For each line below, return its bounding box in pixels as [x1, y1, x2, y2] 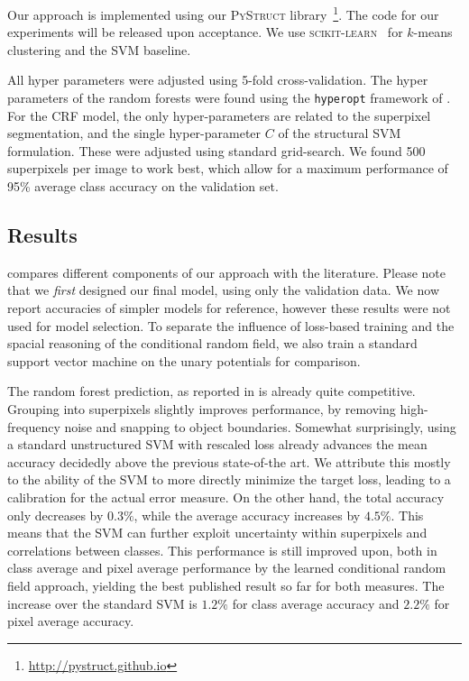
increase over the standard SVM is [7, 594, 198, 612]
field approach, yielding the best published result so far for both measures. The [7, 575, 445, 594]
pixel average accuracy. [7, 612, 134, 630]
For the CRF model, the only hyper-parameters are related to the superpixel [7, 106, 431, 124]
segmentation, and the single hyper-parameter [7, 124, 262, 143]
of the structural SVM [278, 124, 401, 143]
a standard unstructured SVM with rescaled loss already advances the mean [7, 435, 428, 454]
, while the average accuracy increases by [133, 505, 361, 524]
